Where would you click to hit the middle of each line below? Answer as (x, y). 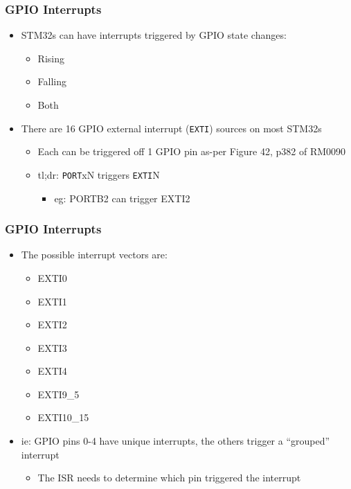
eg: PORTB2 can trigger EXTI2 (122, 198)
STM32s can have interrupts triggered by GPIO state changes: (154, 35)
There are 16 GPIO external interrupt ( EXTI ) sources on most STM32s (171, 128)
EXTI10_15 (63, 417)
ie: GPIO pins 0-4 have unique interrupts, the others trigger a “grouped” (175, 441)
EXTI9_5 (58, 394)
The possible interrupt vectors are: (94, 255)
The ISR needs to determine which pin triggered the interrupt (169, 478)
